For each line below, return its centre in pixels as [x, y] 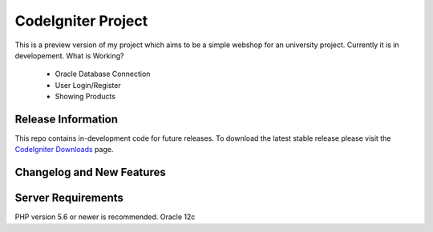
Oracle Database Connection [103, 74]
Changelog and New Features [90, 172]
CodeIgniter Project [81, 21]
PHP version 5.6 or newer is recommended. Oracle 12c [105, 217]
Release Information [67, 119]
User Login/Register [88, 85]
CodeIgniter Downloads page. [64, 150]
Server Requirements [69, 198]
